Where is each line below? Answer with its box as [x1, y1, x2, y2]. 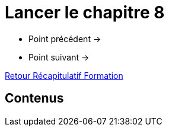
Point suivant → [28, 52, 90, 62]
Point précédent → [28, 33, 101, 44]
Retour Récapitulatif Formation [5, 70, 123, 81]
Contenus [5, 91, 64, 106]
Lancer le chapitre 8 [5, 2, 165, 23]
